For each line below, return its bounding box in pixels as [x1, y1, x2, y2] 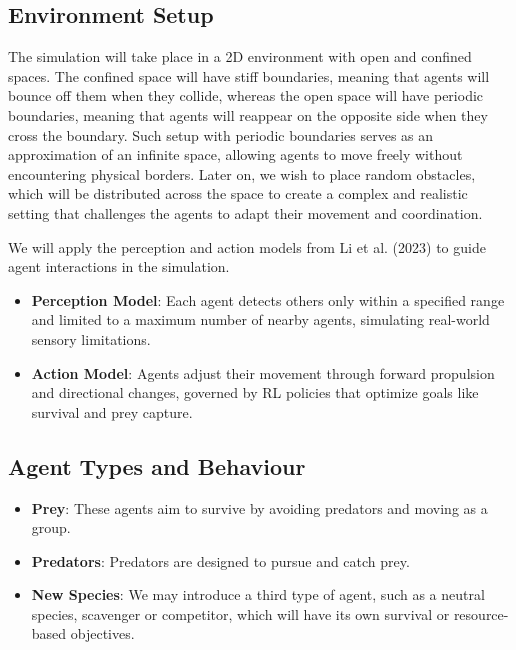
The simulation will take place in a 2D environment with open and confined [8, 46, 472, 67]
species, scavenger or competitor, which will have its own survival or [31, 603, 450, 624]
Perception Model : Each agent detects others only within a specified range [31, 289, 505, 310]
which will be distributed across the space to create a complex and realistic [8, 183, 468, 204]
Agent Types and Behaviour [8, 450, 306, 481]
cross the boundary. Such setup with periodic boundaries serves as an [8, 124, 434, 145]
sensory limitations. [31, 328, 151, 349]
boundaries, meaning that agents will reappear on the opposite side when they [8, 104, 488, 125]
